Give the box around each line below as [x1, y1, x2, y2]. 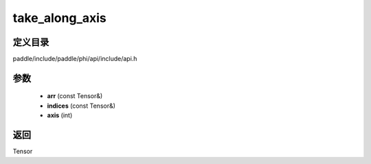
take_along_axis [12, 10, 106, 25]
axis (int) [47, 111, 73, 119]
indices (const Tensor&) [47, 102, 116, 110]
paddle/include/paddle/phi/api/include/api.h [12, 55, 137, 63]
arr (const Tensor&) [47, 92, 103, 100]
